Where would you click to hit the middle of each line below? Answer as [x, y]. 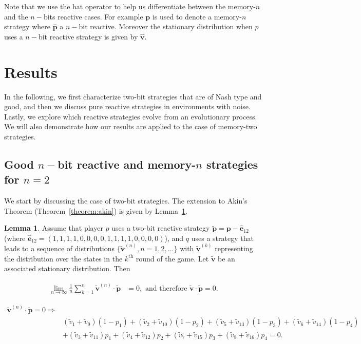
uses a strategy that [222, 238]
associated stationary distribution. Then [67, 268]
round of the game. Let [172, 258]
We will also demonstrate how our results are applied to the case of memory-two [131, 126]
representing [234, 248]
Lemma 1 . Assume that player [54, 228]
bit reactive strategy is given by [88, 36]
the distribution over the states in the [63, 258]
